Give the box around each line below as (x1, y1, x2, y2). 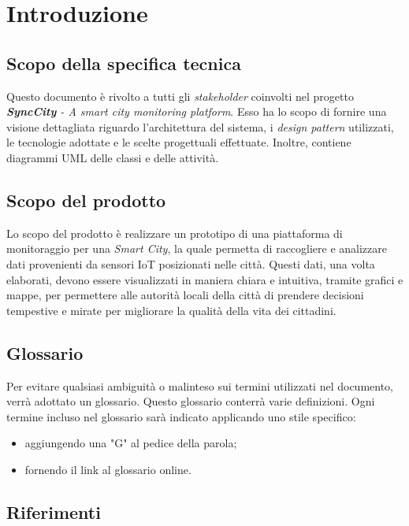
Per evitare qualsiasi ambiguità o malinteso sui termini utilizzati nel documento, (6, 377, 394, 394)
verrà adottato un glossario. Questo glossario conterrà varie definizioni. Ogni (6, 393, 375, 409)
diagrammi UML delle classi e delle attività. (6, 149, 219, 165)
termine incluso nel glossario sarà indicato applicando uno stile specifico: (6, 408, 356, 424)
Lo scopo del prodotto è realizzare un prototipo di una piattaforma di (6, 224, 343, 241)
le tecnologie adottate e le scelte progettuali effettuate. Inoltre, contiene (6, 134, 351, 150)
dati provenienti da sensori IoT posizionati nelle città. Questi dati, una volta (6, 255, 375, 272)
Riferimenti (6, 499, 101, 524)
